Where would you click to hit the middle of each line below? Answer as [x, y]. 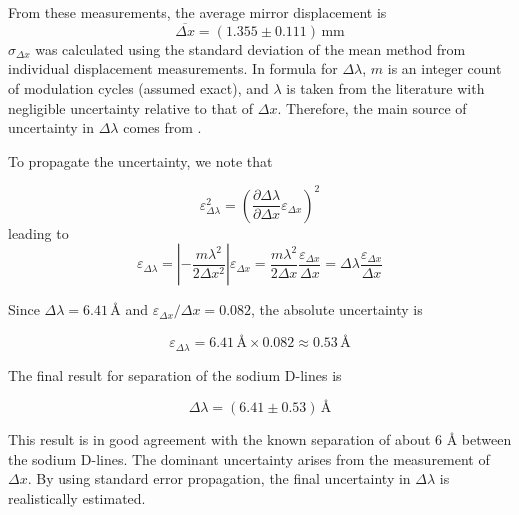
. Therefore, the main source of [372, 107]
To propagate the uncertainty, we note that [140, 160]
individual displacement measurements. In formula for [173, 68]
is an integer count [444, 68]
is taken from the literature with [385, 88]
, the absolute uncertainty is [337, 309]
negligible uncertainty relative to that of [131, 107]
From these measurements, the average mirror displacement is [197, 12]
